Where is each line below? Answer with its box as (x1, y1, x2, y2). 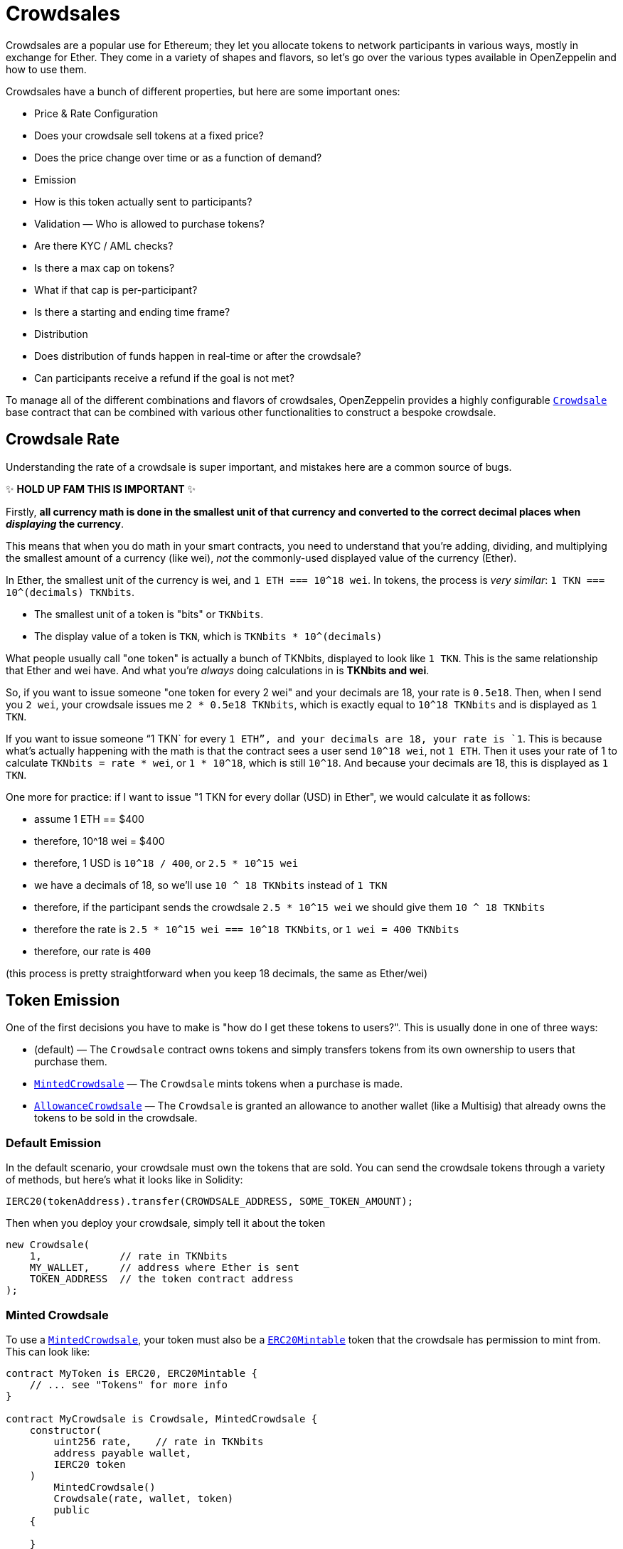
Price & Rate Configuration (34, 107, 159, 119)
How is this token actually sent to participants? (34, 195, 252, 208)
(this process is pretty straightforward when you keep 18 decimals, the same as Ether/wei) (6, 967, 428, 979)
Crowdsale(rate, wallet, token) (53, 1492, 234, 1504)
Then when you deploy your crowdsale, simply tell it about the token (6, 1217, 326, 1230)
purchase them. (34, 1055, 107, 1068)
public (53, 1503, 90, 1516)
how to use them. (6, 63, 87, 75)
